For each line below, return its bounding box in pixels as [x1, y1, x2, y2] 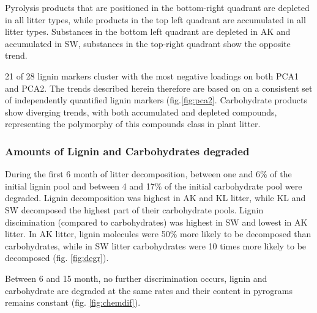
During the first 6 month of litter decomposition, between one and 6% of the [5, 168, 292, 180]
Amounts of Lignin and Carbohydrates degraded [5, 143, 250, 158]
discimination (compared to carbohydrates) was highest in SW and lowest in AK [5, 215, 308, 228]
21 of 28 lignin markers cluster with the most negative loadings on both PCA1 [5, 69, 299, 82]
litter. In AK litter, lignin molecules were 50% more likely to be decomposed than [5, 227, 311, 240]
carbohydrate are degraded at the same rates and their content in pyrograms [5, 284, 293, 296]
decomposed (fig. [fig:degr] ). [5, 251, 109, 264]
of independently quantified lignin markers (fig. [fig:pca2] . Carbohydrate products [5, 94, 307, 106]
